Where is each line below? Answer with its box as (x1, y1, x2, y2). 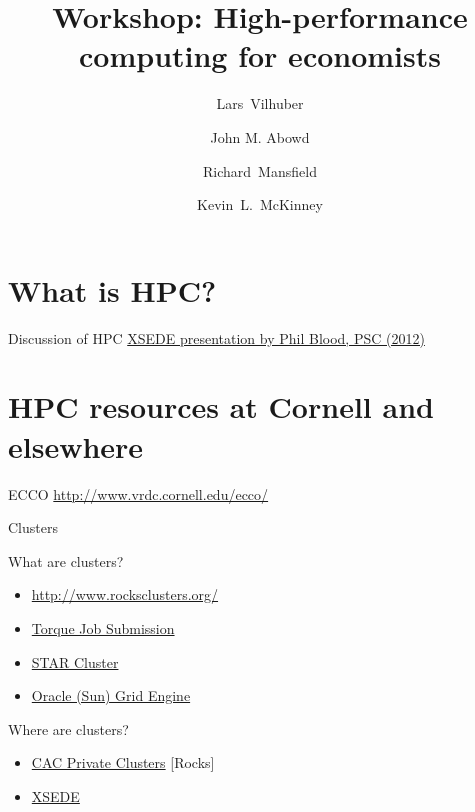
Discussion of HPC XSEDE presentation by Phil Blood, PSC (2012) (8, 327, 425, 348)
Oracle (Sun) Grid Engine (31, 685, 191, 706)
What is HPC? (8, 269, 217, 310)
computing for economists (79, 35, 441, 76)
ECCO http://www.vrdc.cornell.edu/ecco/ (8, 483, 269, 504)
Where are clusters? (8, 718, 129, 739)
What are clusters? (8, 550, 124, 571)
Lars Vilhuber (216, 93, 304, 114)
